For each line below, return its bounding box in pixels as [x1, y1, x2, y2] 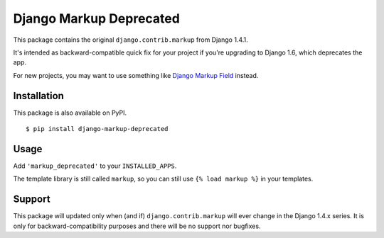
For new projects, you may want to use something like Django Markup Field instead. [13, 71, 259, 79]
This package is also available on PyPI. [13, 108, 127, 117]
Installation [13, 89, 64, 102]
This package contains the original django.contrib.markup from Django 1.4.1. [13, 35, 248, 44]
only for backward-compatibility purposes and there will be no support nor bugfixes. [13, 222, 261, 230]
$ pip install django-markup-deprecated [26, 125, 169, 133]
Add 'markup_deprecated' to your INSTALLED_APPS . [13, 161, 177, 170]
